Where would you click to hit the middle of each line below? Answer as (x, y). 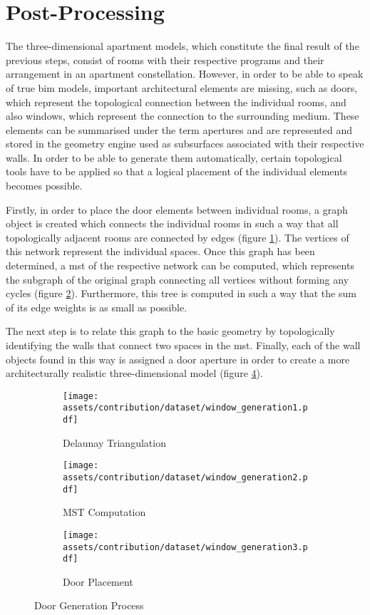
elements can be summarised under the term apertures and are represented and (179, 129)
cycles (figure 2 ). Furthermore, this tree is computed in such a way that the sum (181, 293)
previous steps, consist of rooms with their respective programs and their (165, 60)
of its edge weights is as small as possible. (97, 307)
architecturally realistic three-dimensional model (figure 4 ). (134, 373)
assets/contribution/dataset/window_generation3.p (185, 547)
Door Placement (98, 581)
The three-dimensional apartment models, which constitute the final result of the (183, 46)
